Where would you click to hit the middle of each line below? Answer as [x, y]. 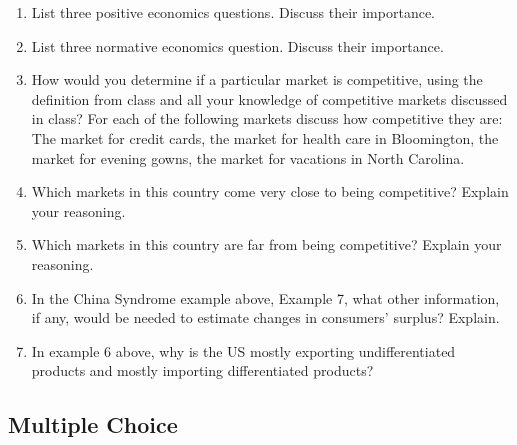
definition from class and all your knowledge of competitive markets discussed [269, 98]
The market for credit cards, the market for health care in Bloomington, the [265, 137]
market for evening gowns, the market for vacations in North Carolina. [248, 157]
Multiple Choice [93, 424]
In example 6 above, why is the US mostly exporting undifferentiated [243, 350]
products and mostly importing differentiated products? [202, 370]
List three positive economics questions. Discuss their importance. [233, 12]
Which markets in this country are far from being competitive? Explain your [266, 244]
